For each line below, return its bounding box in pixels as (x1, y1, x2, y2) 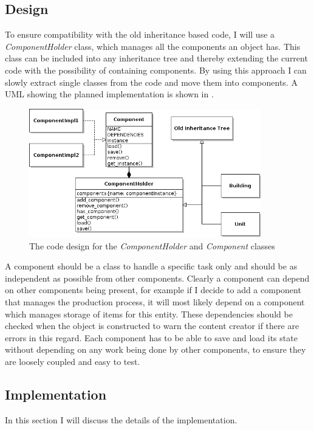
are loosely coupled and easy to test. (5, 355, 140, 367)
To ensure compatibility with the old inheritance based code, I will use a (5, 28, 275, 41)
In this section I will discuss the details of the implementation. (5, 413, 237, 426)
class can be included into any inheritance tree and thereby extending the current (5, 52, 308, 64)
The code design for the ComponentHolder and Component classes (29, 239, 275, 252)
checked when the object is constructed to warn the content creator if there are (5, 319, 299, 332)
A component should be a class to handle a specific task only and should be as (5, 260, 298, 272)
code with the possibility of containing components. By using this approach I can (5, 63, 307, 76)
